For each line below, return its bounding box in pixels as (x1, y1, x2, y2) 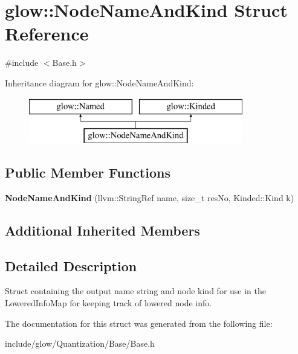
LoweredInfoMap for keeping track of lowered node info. (5, 297, 212, 309)
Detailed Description (5, 256, 137, 275)
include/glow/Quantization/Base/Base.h (5, 337, 155, 350)
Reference (5, 21, 89, 46)
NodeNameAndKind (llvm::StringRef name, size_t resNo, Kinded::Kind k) (5, 191, 294, 204)
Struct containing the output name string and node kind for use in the (5, 285, 266, 297)
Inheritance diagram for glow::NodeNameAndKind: (5, 76, 194, 89)
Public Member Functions (5, 163, 170, 182)
